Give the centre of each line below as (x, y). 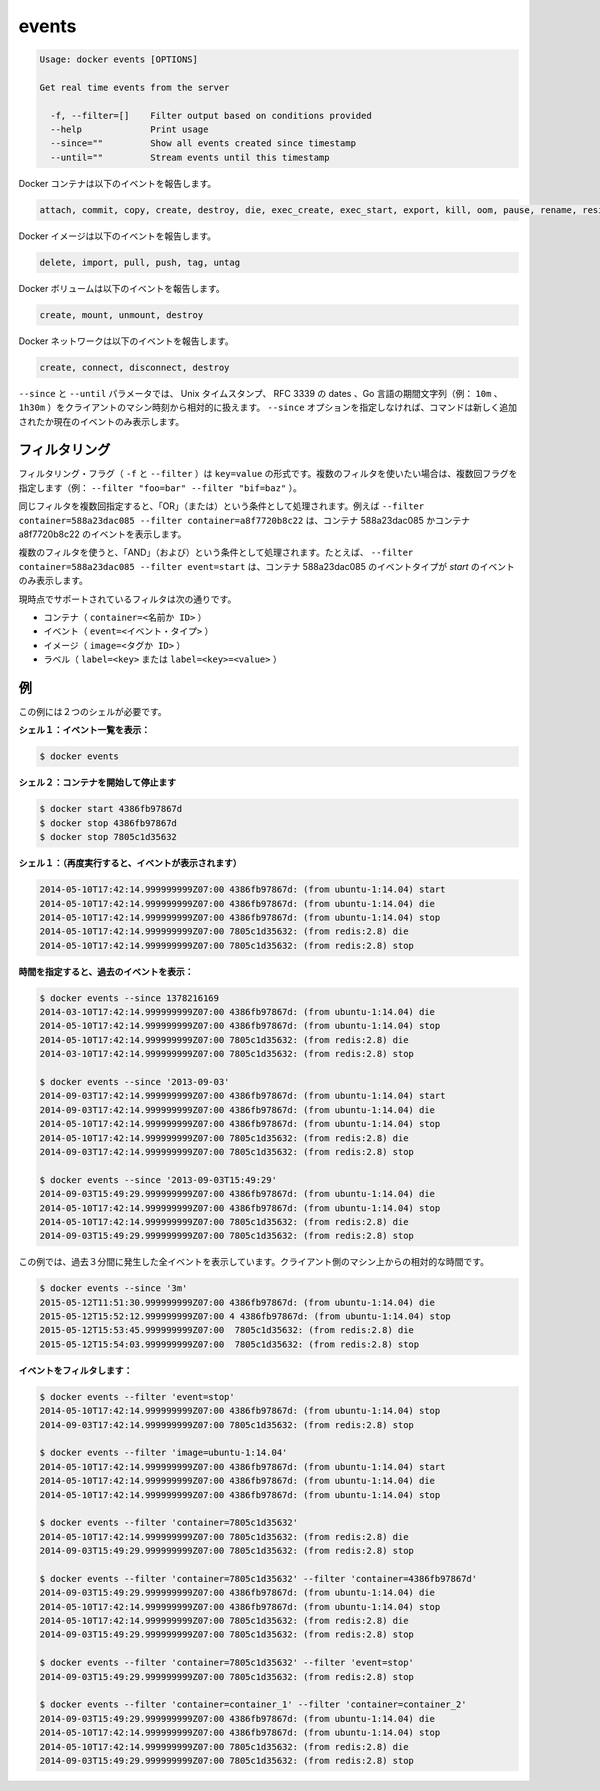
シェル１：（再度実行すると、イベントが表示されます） (130, 863)
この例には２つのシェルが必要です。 (92, 712)
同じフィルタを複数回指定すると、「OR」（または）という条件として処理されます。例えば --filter (221, 506)
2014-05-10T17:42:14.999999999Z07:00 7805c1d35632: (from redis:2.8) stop (227, 945)
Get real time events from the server (134, 87)
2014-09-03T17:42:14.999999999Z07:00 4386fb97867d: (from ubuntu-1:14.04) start (242, 1096)
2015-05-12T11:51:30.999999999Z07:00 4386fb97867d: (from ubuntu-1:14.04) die (237, 1302)
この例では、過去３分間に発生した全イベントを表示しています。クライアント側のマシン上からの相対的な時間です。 (254, 1262)
